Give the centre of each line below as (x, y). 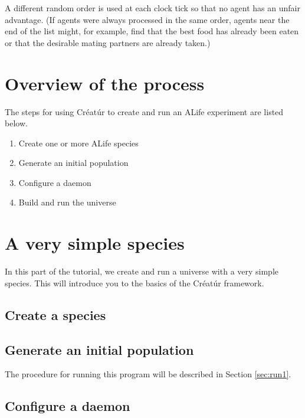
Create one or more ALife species (78, 143)
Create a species (55, 314)
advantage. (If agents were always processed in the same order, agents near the (147, 19)
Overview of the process (105, 83)
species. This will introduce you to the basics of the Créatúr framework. (135, 283)
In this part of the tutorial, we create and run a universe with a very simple (142, 271)
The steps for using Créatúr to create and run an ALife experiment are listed (144, 111)
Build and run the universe (67, 202)
